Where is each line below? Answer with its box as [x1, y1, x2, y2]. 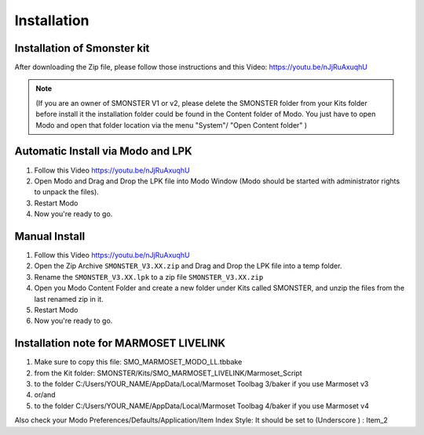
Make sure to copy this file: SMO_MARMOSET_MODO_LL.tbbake [34, 357, 243, 367]
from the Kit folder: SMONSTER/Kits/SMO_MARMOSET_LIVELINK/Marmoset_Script [34, 368, 302, 378]
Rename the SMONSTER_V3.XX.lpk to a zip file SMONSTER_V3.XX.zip [34, 272, 264, 281]
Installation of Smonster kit [14, 42, 150, 55]
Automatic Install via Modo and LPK [14, 145, 192, 158]
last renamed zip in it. [34, 294, 104, 303]
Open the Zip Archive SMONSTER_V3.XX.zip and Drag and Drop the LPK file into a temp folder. [34, 261, 342, 270]
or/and [34, 390, 56, 400]
